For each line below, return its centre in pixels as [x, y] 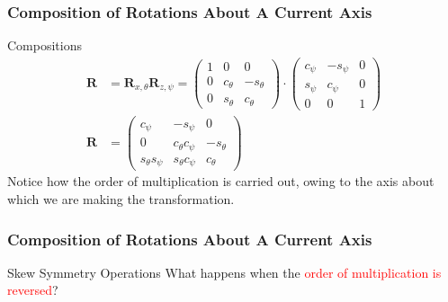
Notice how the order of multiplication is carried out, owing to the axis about [221, 181]
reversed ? [33, 290]
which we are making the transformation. [121, 199]
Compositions [45, 45]
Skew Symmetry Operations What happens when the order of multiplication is [224, 272]
